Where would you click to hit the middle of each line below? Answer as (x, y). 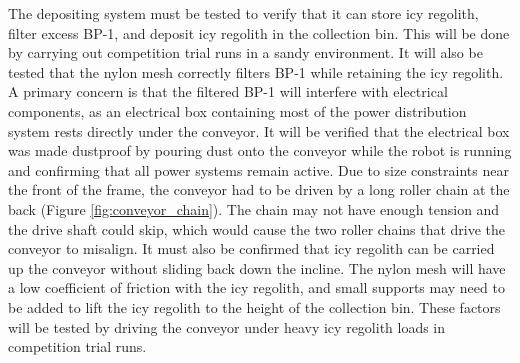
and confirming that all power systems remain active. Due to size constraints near (258, 169)
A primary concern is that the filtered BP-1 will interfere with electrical (228, 91)
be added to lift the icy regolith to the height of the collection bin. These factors (254, 306)
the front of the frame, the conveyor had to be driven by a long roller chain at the (259, 189)
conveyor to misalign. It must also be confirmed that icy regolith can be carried (251, 248)
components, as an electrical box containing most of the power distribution (237, 110)
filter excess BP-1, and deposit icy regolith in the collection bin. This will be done (259, 32)
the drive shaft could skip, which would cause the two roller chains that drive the (257, 228)
